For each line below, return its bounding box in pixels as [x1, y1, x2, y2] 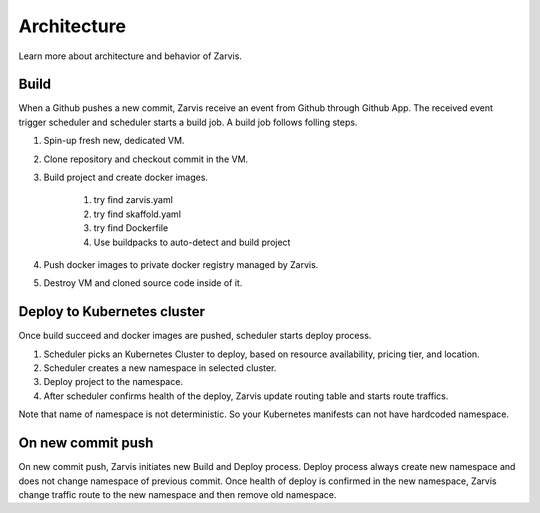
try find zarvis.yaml [93, 194, 174, 206]
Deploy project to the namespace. [43, 376, 184, 388]
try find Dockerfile [93, 222, 169, 234]
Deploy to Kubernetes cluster [18, 303, 205, 320]
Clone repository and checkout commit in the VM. [43, 153, 249, 165]
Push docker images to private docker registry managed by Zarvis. [43, 258, 319, 270]
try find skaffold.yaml [93, 208, 182, 220]
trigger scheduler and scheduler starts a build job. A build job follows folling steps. [18, 116, 358, 128]
